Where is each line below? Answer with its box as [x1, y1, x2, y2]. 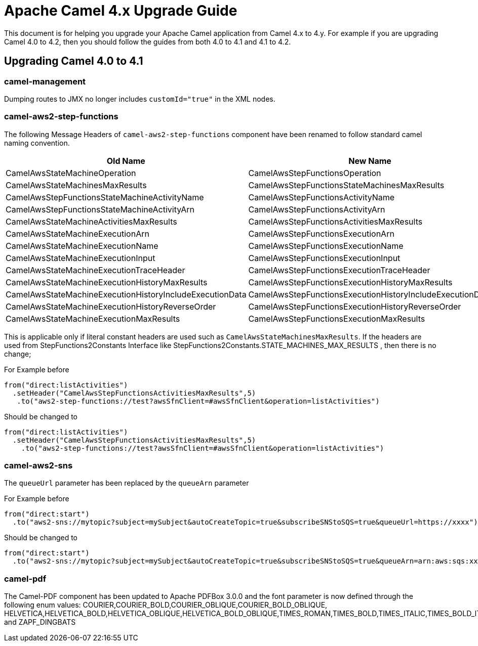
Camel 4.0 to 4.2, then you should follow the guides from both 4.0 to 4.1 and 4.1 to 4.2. [4, 37, 291, 46]
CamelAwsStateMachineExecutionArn [6, 228, 149, 239]
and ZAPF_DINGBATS [4, 618, 76, 627]
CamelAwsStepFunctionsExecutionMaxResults [248, 313, 425, 324]
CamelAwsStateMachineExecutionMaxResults [6, 313, 180, 324]
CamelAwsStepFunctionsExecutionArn [248, 228, 394, 239]
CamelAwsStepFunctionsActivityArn [248, 204, 385, 214]
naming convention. [4, 138, 70, 147]
